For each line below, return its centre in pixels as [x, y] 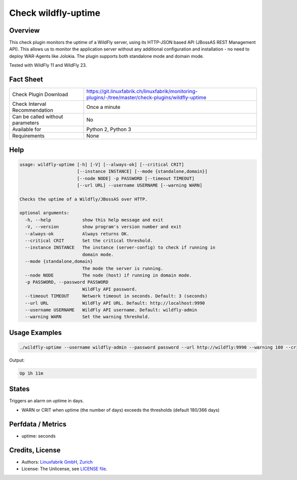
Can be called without [38, 117]
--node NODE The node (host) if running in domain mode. [108, 275]
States [19, 389]
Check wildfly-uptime [55, 13]
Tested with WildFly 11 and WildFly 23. [48, 65]
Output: [17, 360]
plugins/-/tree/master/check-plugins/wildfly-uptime [146, 97]
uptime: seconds [39, 436]
